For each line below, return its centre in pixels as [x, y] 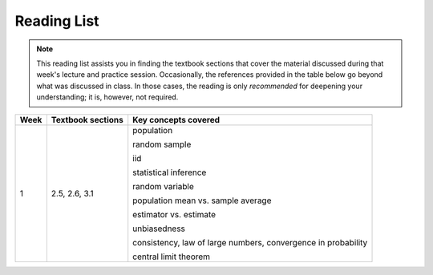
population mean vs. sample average [202, 200]
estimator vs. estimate [174, 214]
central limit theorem [172, 257]
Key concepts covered [176, 119]
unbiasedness [159, 228]
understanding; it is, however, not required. [107, 97]
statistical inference [170, 172]
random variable [163, 186]
